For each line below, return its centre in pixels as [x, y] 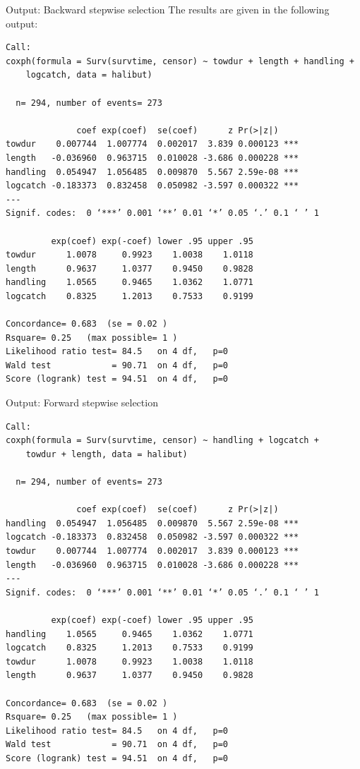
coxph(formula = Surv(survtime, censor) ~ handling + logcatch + [162, 441]
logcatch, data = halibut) [89, 75]
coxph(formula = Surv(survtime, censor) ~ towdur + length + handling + [180, 61]
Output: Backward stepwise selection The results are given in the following [168, 9]
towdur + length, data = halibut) [107, 454]
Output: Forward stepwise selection [82, 402]
